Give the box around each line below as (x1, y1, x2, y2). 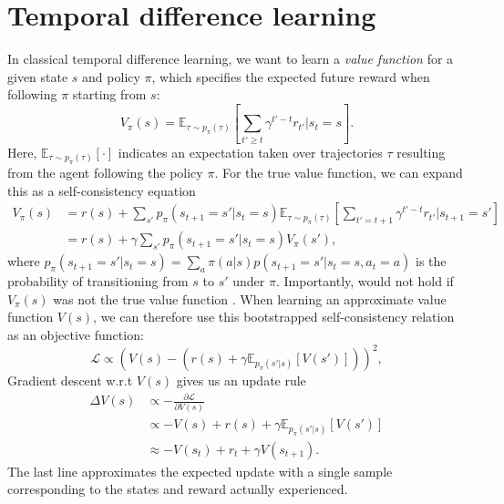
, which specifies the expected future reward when (151, 67, 430, 86)
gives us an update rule (176, 371, 306, 390)
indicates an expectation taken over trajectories (118, 142, 383, 161)
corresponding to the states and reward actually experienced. (7, 479, 348, 499)
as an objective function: (7, 325, 144, 344)
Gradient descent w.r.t (7, 371, 133, 390)
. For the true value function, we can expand (214, 162, 463, 181)
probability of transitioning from (7, 272, 189, 291)
